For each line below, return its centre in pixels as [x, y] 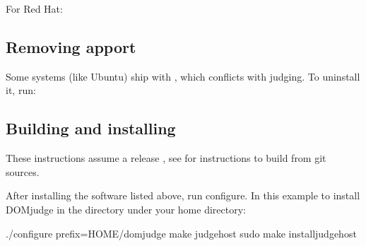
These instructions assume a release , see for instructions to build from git [166, 158]
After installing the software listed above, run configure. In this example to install [183, 195]
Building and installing [91, 128]
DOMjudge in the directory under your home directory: [126, 209]
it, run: [21, 90]
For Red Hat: [34, 8]
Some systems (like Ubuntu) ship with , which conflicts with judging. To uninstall [183, 76]
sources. [23, 171]
